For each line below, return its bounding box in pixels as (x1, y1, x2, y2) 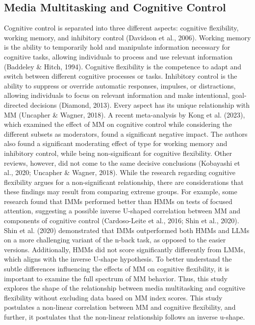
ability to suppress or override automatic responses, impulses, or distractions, (4, 80, 236, 90)
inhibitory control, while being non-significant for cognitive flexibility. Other (4, 148, 232, 158)
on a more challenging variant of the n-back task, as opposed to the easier (4, 235, 226, 245)
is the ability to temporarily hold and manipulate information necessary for (4, 42, 230, 52)
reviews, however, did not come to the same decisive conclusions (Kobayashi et (4, 157, 240, 168)
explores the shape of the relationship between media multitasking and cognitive (4, 283, 245, 293)
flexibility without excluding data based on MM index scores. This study (4, 292, 223, 302)
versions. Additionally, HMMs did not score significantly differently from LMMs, (4, 244, 246, 254)
